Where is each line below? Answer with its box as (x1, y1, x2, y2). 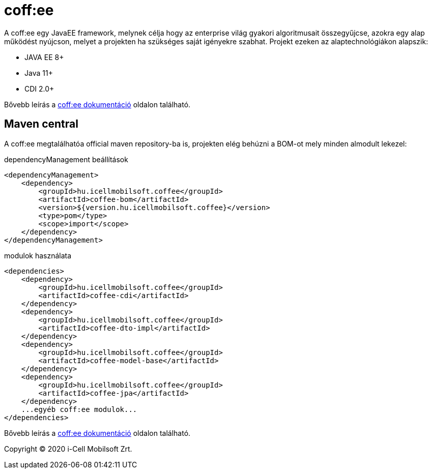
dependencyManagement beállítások (4, 155, 128, 164)
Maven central (4, 117, 78, 131)
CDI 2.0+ (24, 84, 54, 93)
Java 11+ (24, 68, 53, 77)
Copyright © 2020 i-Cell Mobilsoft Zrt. (4, 444, 132, 453)
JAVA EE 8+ (24, 52, 64, 62)
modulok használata (4, 251, 72, 260)
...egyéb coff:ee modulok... (21, 405, 137, 413)
